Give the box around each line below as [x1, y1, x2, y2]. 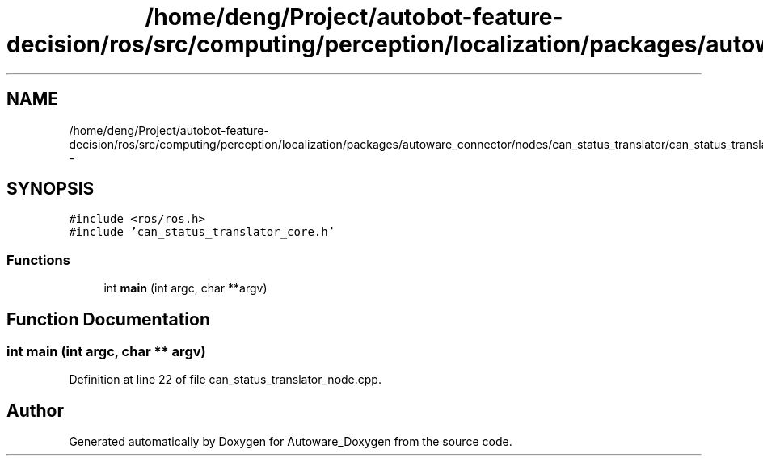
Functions [6, 251, 70, 268]
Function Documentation [6, 309, 210, 330]
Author [6, 400, 64, 421]
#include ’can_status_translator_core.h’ [69, 225, 335, 239]
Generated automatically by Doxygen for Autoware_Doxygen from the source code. [69, 435, 512, 449]
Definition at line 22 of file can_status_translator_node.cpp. [69, 372, 381, 387]
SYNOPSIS [6, 178, 95, 199]
